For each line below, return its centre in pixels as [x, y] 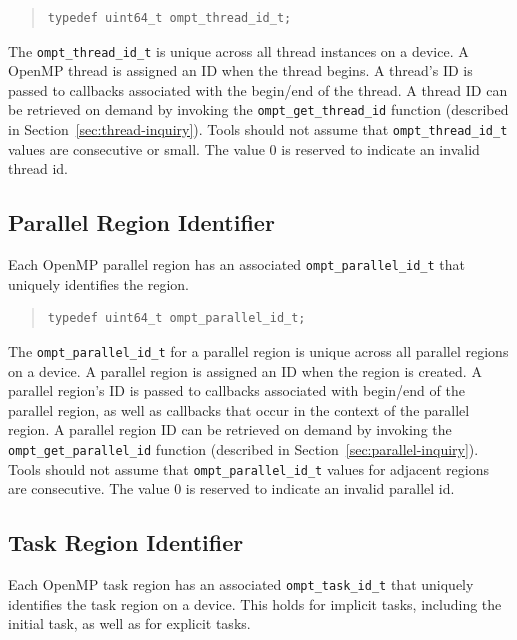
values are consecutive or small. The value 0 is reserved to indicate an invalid [244, 148]
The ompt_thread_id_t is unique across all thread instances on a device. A [238, 50]
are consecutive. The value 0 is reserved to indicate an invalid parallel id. [231, 488]
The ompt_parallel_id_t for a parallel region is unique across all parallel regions [258, 350]
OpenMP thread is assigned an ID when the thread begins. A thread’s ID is [240, 70]
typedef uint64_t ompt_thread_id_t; [169, 18]
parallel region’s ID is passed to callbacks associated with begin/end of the [236, 390]
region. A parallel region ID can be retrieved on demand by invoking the [230, 429]
